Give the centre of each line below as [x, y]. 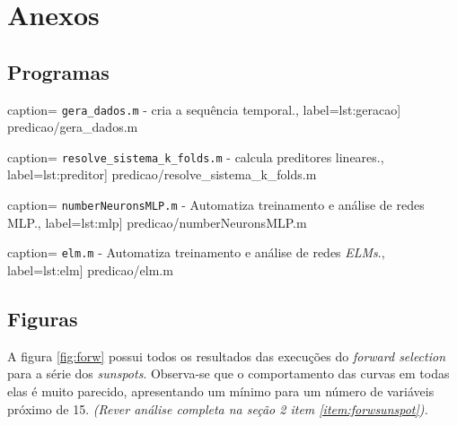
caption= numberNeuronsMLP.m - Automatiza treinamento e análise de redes [216, 205]
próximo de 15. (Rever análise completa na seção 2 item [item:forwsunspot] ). [218, 408]
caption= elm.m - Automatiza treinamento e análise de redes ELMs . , [196, 252]
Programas [58, 71]
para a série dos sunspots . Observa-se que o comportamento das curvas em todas [228, 373]
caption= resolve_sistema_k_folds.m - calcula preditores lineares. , [196, 156]
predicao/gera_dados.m [73, 127]
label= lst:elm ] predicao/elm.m [90, 269]
